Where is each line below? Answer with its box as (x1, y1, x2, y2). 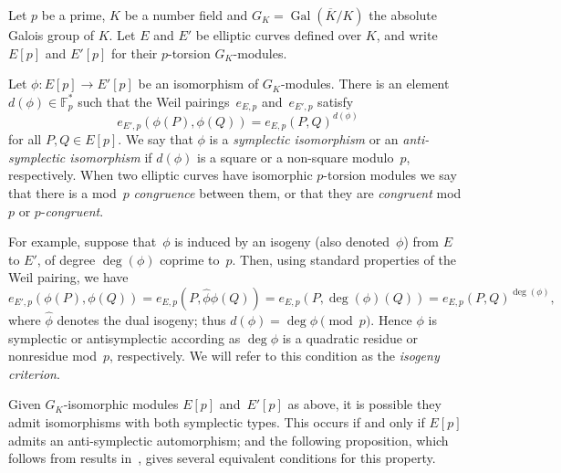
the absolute (369, 5, 438, 24)
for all (8, 130, 42, 149)
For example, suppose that (8, 232, 157, 251)
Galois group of (8, 26, 94, 44)
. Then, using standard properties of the (232, 249, 456, 268)
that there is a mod (8, 183, 117, 202)
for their (111, 43, 158, 62)
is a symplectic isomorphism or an (209, 130, 399, 149)
